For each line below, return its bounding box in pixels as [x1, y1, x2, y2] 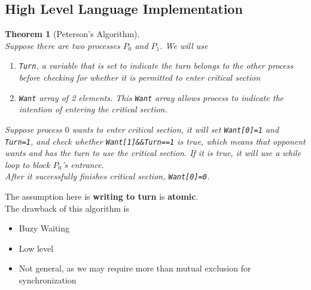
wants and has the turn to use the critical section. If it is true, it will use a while [5, 146, 301, 159]
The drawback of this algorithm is [5, 202, 129, 214]
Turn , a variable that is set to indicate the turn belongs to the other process [19, 59, 294, 72]
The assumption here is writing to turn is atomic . [5, 190, 199, 203]
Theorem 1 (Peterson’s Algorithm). [5, 28, 140, 40]
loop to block [5, 158, 50, 170]
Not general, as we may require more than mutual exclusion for [19, 262, 251, 274]
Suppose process [5, 123, 62, 135]
